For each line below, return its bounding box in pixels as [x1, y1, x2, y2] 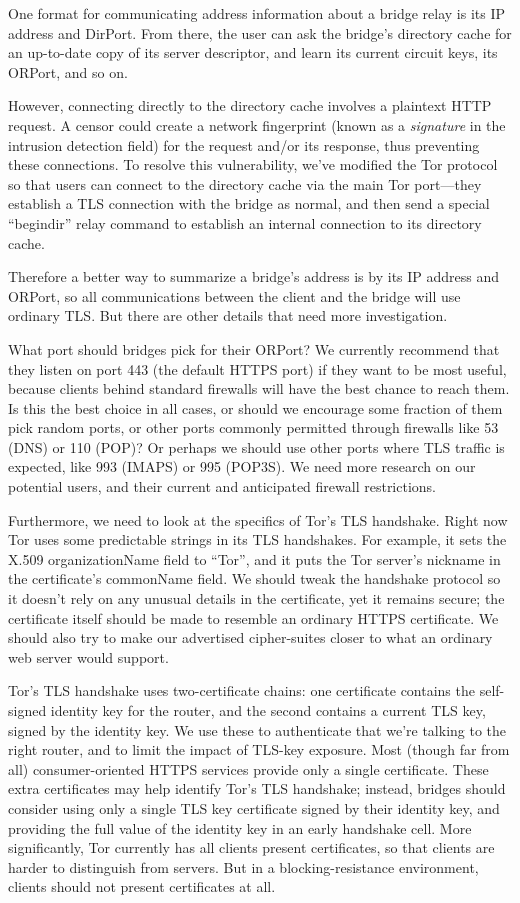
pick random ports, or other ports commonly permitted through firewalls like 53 [8, 417, 499, 438]
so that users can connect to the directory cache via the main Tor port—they [8, 173, 482, 194]
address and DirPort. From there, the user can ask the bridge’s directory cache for [8, 22, 512, 43]
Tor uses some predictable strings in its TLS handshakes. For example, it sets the [8, 529, 507, 550]
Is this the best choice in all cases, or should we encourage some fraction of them [8, 397, 503, 418]
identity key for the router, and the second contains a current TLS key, [50, 700, 486, 720]
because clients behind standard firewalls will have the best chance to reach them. [8, 378, 510, 399]
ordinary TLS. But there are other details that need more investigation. [8, 305, 448, 326]
